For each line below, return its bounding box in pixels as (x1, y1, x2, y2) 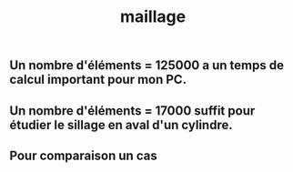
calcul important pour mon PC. (9, 72, 187, 87)
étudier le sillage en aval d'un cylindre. (9, 116, 234, 133)
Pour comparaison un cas (9, 147, 157, 163)
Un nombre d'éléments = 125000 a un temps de (9, 57, 285, 74)
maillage (119, 6, 187, 27)
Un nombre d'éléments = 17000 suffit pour (9, 103, 256, 118)
